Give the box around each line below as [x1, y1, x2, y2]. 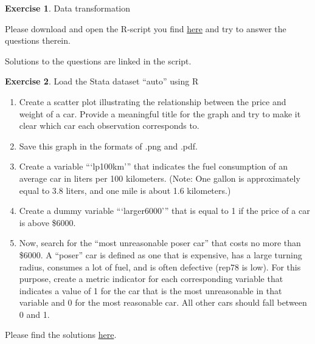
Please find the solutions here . [5, 328, 117, 341]
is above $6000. [19, 216, 76, 229]
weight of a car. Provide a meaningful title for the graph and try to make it [19, 107, 301, 120]
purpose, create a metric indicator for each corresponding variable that [19, 272, 283, 285]
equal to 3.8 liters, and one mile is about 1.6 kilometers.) [19, 184, 231, 196]
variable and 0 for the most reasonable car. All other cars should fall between [19, 296, 307, 309]
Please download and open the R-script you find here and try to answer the [5, 22, 286, 35]
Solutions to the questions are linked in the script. [5, 54, 192, 67]
